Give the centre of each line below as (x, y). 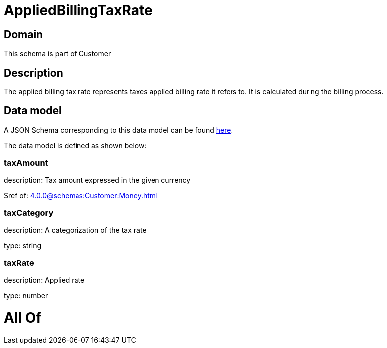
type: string (23, 246)
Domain (24, 34)
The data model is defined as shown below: (75, 145)
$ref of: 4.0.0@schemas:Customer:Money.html (81, 195)
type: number (26, 296)
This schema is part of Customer (58, 54)
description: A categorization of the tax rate (75, 230)
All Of (23, 317)
